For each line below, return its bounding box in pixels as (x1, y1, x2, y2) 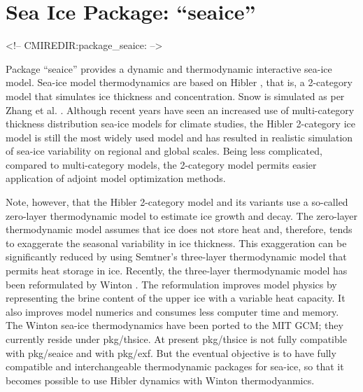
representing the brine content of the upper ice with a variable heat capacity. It (6, 290, 346, 305)
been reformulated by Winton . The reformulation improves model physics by (6, 276, 337, 291)
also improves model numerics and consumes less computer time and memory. (6, 304, 339, 318)
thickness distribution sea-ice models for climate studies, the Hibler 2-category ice (6, 116, 355, 131)
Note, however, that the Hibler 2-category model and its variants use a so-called (6, 195, 348, 209)
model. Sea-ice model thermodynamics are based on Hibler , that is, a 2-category (6, 75, 353, 90)
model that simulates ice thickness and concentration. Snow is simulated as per (6, 88, 345, 103)
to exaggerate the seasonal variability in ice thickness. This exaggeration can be (6, 235, 347, 250)
